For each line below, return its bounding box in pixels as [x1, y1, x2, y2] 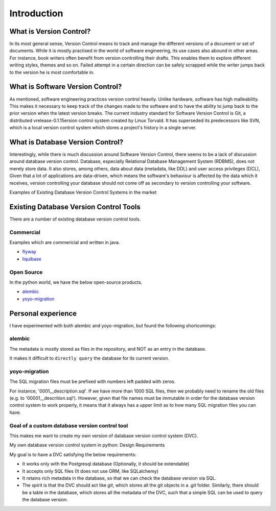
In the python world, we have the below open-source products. [9, 279, 143, 285]
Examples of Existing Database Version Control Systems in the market [9, 189, 157, 195]
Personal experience [9, 309, 77, 318]
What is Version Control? [9, 27, 91, 36]
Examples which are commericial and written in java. [9, 239, 120, 245]
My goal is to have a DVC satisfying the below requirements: [9, 451, 136, 457]
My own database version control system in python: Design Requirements [9, 442, 165, 448]
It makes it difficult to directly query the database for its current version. [9, 355, 170, 361]
